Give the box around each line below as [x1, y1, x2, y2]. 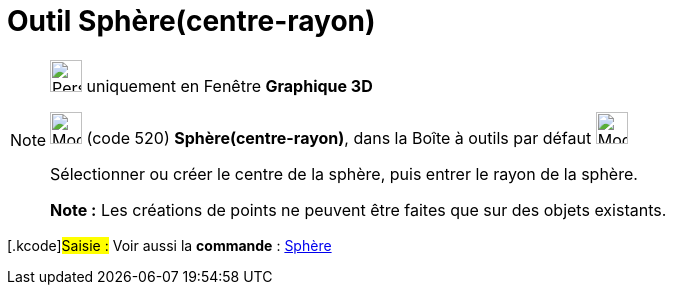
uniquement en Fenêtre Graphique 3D [86, 75, 373, 96]
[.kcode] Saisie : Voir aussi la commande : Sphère [7, 236, 332, 254]
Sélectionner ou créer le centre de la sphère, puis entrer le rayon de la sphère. [50, 163, 638, 184]
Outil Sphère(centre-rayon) [7, 4, 376, 38]
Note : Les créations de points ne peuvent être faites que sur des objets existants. [50, 199, 667, 220]
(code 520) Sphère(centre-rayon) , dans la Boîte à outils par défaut [86, 127, 592, 148]
